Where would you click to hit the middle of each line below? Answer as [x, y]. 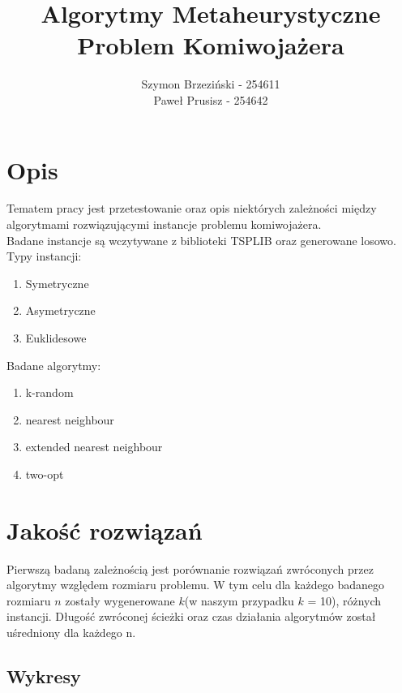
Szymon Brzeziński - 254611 [211, 84]
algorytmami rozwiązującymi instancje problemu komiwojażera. [164, 224]
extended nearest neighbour [94, 447]
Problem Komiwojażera [211, 45]
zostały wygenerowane [120, 600]
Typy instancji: [44, 256]
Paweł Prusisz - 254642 [211, 99]
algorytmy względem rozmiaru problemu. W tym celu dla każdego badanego [196, 585]
